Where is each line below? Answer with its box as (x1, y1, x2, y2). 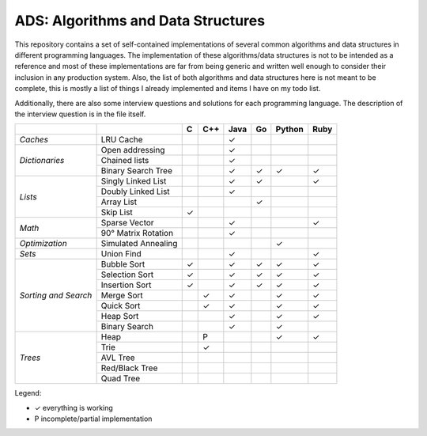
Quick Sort (100, 301, 141, 312)
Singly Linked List (100, 176, 167, 187)
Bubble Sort (100, 259, 145, 270)
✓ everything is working (34, 403, 114, 412)
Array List (100, 196, 138, 207)
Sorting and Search (19, 290, 93, 301)
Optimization (19, 238, 67, 249)
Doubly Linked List (100, 186, 170, 197)
